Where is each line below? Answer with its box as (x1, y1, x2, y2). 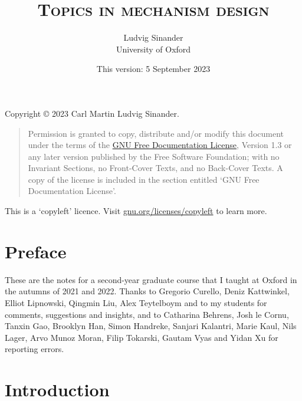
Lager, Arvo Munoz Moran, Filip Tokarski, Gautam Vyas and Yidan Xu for (5, 331, 278, 343)
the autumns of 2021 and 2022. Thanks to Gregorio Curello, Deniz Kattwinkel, (5, 285, 290, 297)
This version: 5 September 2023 (96, 63, 211, 75)
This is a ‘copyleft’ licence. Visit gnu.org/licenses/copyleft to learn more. (5, 205, 267, 217)
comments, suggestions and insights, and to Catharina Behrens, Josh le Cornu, (5, 308, 289, 320)
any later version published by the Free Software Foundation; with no (28, 150, 280, 162)
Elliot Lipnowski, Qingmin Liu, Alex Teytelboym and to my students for (5, 296, 267, 308)
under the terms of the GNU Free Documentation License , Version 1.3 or (28, 139, 292, 151)
